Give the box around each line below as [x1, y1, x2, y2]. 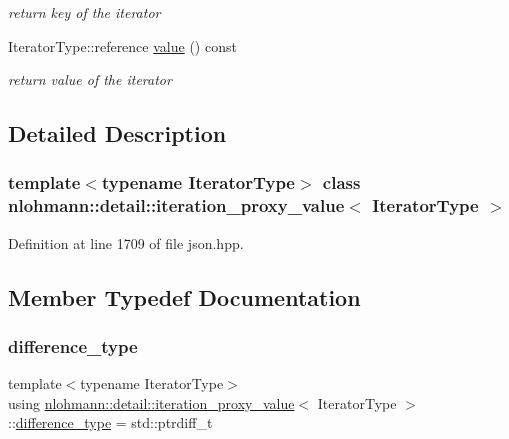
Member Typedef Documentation [8, 281, 361, 312]
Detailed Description [8, 118, 227, 149]
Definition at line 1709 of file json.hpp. [8, 232, 244, 253]
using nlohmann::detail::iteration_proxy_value [8, 392, 295, 413]
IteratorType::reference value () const [8, 35, 237, 56]
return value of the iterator [8, 69, 172, 90]
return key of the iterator [8, 2, 161, 22]
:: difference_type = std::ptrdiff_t [8, 412, 213, 433]
